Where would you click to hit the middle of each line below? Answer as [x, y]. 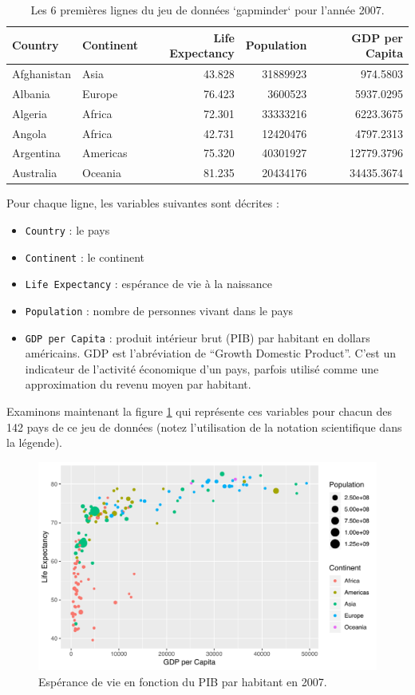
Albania [31, 93]
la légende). [34, 442]
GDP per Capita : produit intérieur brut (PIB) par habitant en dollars [198, 337]
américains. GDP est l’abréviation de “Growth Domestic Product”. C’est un [211, 353]
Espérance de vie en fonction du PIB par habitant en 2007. [183, 681]
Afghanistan [41, 74]
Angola [30, 133]
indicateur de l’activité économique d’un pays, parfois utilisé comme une [202, 368]
